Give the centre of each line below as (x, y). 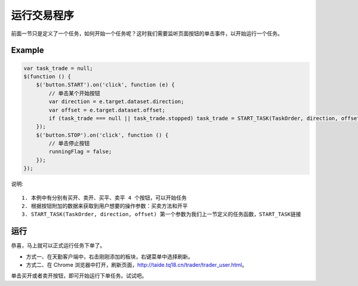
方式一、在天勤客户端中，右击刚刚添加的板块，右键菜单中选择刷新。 (109, 256)
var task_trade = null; (58, 68)
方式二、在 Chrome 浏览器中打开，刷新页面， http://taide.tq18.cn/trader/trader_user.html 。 (137, 265)
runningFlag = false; (80, 152)
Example (27, 50)
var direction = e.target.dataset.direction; (116, 102)
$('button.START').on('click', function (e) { (106, 85)
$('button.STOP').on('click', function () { (102, 135)
